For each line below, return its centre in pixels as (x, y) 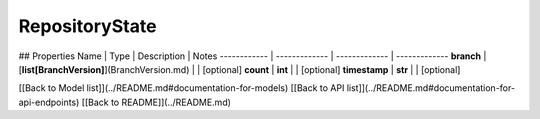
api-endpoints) (49, 102)
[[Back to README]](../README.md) (156, 102)
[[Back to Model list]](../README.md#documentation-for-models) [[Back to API (181, 88)
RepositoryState (87, 26)
